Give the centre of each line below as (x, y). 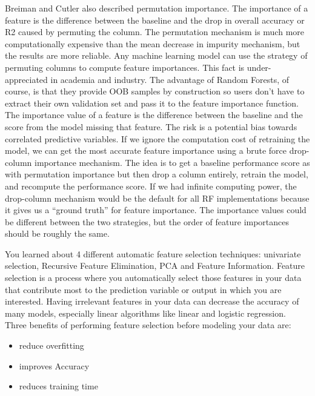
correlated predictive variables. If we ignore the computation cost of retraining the (157, 138)
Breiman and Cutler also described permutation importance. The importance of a (157, 8)
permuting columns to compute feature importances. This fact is (125, 67)
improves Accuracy (54, 365)
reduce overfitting (51, 345)
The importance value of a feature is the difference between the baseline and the (154, 115)
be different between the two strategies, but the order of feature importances (147, 221)
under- (259, 67)
